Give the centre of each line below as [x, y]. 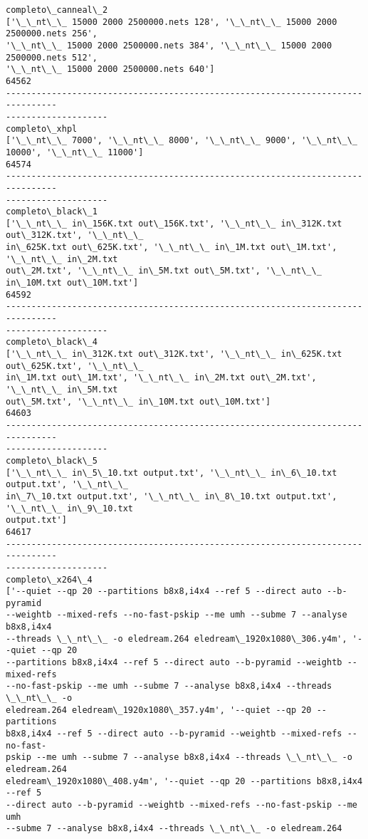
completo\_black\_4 [52, 342]
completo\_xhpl [42, 129]
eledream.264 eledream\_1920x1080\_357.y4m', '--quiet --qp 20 [159, 710]
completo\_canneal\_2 [57, 10]
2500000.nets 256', [52, 34]
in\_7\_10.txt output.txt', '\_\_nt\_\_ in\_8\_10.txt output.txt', [172, 496]
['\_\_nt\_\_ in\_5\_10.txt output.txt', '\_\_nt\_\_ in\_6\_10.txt [172, 473]
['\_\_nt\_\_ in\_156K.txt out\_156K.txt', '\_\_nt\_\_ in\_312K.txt [174, 223]
